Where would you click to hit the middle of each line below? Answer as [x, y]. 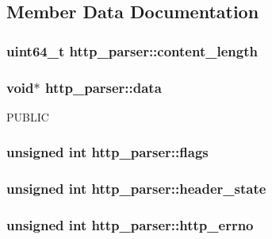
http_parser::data [103, 87]
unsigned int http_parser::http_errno [130, 225]
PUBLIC [28, 116]
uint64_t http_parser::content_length [132, 50]
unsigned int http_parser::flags [107, 152]
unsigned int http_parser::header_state [136, 189]
